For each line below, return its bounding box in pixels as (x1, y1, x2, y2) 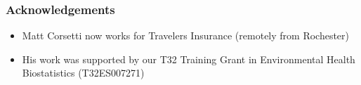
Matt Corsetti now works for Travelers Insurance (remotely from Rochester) (22, 28, 350, 43)
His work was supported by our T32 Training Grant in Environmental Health (22, 51, 355, 66)
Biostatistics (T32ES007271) (22, 65, 145, 80)
